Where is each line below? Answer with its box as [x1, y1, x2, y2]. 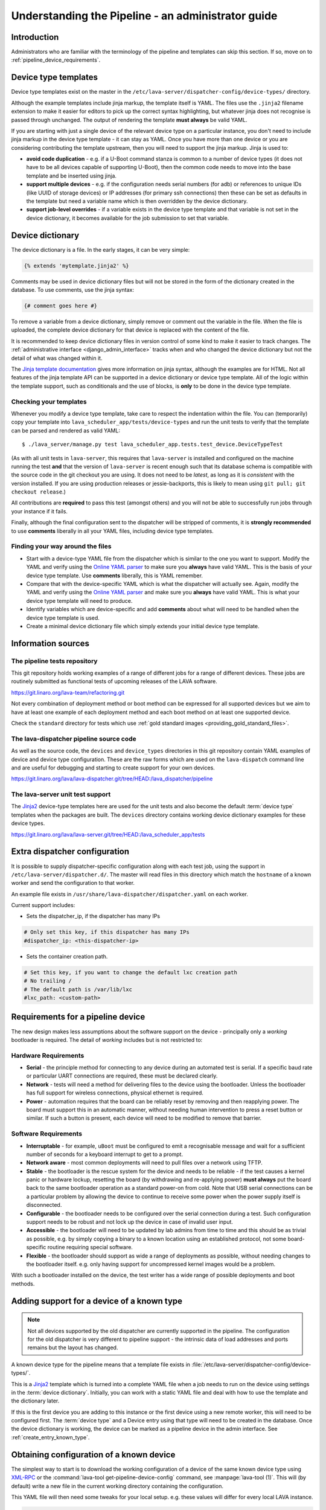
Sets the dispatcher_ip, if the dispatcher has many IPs [26, 913, 160, 920]
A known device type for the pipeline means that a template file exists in [11, 1361, 190, 1368]
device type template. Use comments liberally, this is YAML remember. [26, 571, 203, 579]
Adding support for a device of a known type [11, 1296, 183, 1306]
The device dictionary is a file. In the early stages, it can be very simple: [11, 246, 190, 253]
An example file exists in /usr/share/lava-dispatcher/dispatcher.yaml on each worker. [11, 890, 249, 898]
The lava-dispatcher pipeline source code [11, 734, 137, 743]
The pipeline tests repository [11, 657, 98, 665]
